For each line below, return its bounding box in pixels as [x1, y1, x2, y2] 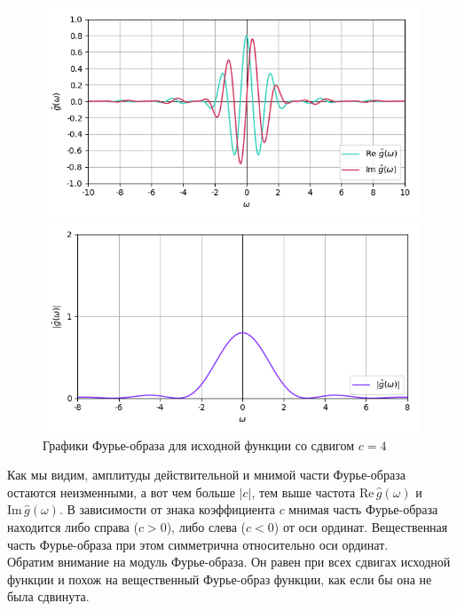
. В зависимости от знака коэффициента [59, 500, 275, 519]
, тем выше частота [251, 482, 356, 501]
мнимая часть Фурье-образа [288, 500, 438, 519]
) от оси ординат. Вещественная [273, 517, 448, 536]
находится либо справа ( [7, 517, 138, 536]
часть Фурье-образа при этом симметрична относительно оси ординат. [7, 535, 389, 553]
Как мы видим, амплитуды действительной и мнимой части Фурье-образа [7, 465, 406, 484]
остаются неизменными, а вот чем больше [7, 482, 235, 501]
